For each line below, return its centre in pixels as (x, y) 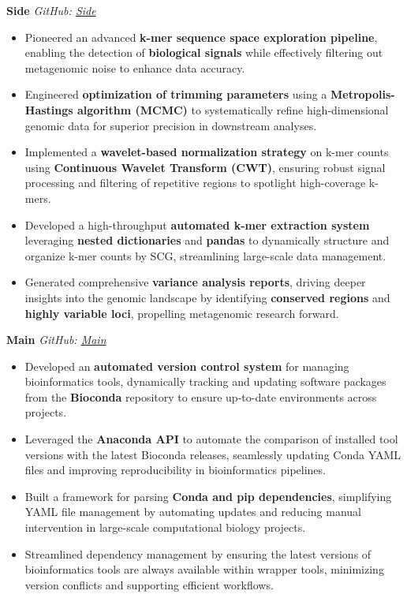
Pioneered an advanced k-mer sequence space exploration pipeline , (201, 37)
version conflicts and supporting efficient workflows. (149, 584)
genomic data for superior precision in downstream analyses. (171, 125)
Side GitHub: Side (51, 10)
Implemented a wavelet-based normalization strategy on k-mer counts (207, 152)
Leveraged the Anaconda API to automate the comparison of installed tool (211, 439)
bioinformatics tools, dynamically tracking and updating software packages (205, 381)
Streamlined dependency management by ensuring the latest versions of (198, 553)
